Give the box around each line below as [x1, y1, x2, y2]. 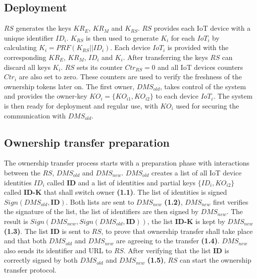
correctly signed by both [4, 255, 78, 265]
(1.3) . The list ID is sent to [4, 225, 90, 236]
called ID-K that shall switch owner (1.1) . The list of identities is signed [4, 187, 227, 197]
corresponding [4, 52, 47, 62]
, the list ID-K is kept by [147, 216, 225, 226]
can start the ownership [179, 255, 252, 265]
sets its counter [77, 61, 123, 72]
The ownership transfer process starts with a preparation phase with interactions [4, 158, 250, 168]
